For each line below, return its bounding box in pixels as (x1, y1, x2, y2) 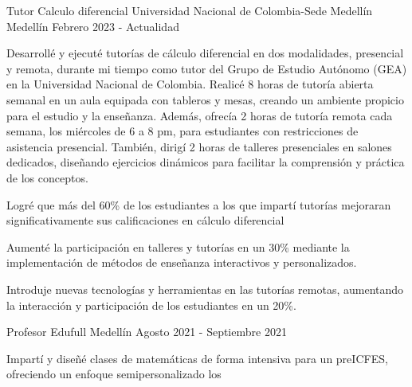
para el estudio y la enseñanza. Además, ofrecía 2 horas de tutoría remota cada (6, 107, 393, 123)
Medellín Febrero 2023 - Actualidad (6, 18, 179, 34)
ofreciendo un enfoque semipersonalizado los (6, 365, 222, 382)
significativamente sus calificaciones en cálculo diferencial (6, 212, 284, 229)
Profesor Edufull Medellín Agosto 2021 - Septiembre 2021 (6, 323, 287, 340)
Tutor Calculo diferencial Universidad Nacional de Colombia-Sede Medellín (6, 2, 373, 18)
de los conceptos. (6, 169, 88, 186)
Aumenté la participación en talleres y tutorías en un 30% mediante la (6, 238, 350, 255)
